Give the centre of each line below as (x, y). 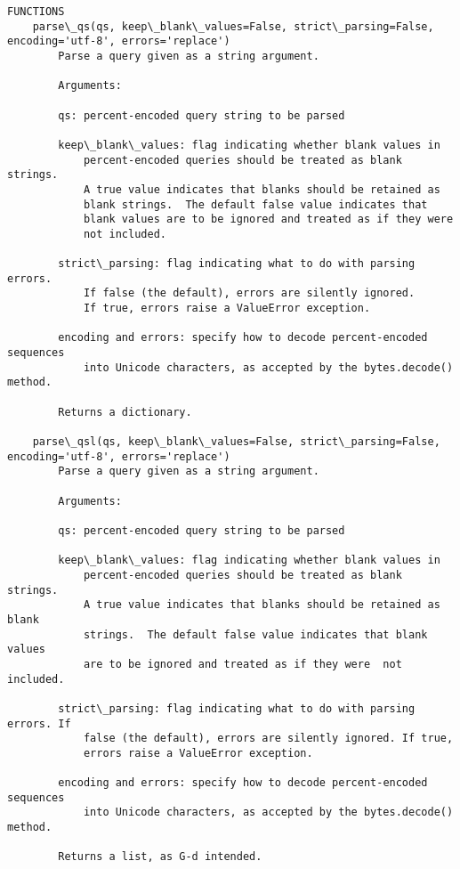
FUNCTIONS (36, 12)
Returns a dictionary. (125, 412)
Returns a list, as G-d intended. (160, 857)
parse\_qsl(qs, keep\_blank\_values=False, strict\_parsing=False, (236, 442)
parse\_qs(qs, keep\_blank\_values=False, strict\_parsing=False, (233, 26)
